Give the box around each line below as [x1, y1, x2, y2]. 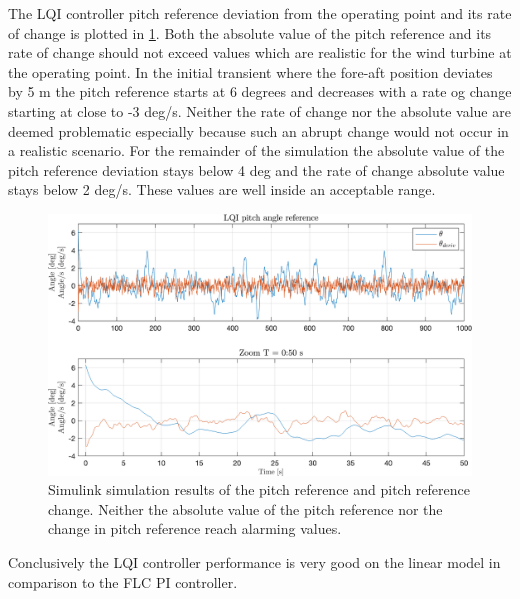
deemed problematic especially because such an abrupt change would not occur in [8, 120, 509, 141]
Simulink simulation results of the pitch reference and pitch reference [48, 479, 470, 500]
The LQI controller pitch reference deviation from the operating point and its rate [8, 3, 512, 23]
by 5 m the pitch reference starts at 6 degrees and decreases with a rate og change [8, 81, 512, 102]
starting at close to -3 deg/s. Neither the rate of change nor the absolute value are [8, 100, 511, 121]
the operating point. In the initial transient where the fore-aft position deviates [8, 61, 493, 82]
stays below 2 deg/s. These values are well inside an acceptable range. [8, 179, 436, 200]
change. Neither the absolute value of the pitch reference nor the [48, 498, 443, 519]
